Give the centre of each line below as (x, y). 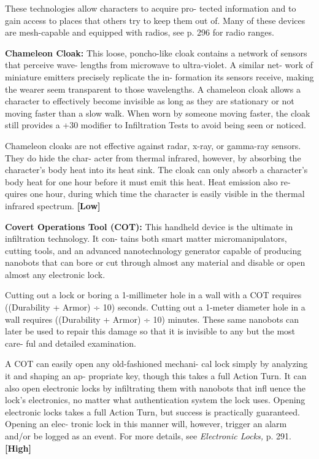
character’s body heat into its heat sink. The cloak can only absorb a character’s (156, 170)
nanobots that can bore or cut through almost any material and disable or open (155, 262)
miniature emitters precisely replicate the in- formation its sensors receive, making (159, 76)
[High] (18, 448)
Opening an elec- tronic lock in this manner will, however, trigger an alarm (146, 424)
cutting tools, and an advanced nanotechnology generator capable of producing (153, 250)
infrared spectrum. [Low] (53, 205)
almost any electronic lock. (55, 274)
